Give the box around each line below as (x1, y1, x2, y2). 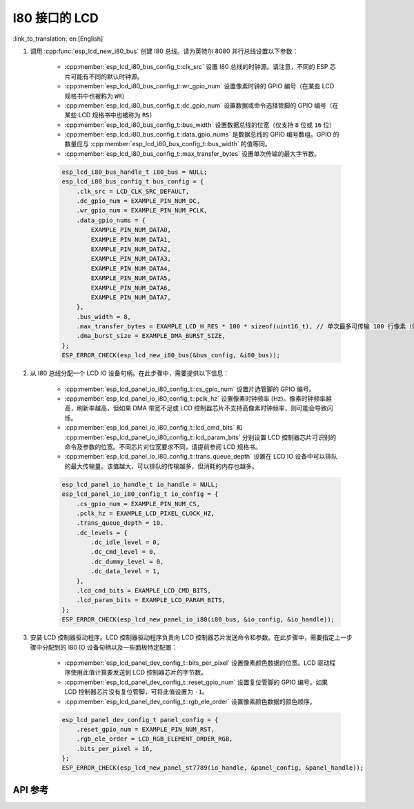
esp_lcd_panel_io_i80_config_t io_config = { (61, 490, 219, 498)
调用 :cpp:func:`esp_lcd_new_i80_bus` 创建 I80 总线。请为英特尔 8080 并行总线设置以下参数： (30, 47, 299, 55)
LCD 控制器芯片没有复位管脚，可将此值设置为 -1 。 (64, 688, 208, 696)
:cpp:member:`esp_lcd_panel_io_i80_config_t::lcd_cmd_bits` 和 (64, 423, 243, 432)
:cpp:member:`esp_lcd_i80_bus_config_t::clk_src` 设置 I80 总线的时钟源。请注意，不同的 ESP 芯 (64, 63, 336, 71)
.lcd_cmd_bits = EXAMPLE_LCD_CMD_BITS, (76, 587, 212, 595)
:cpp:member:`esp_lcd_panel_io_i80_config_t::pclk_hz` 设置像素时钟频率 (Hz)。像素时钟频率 (64, 394, 326, 403)
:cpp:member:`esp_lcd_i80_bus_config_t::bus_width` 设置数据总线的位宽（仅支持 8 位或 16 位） (64, 121, 336, 129)
